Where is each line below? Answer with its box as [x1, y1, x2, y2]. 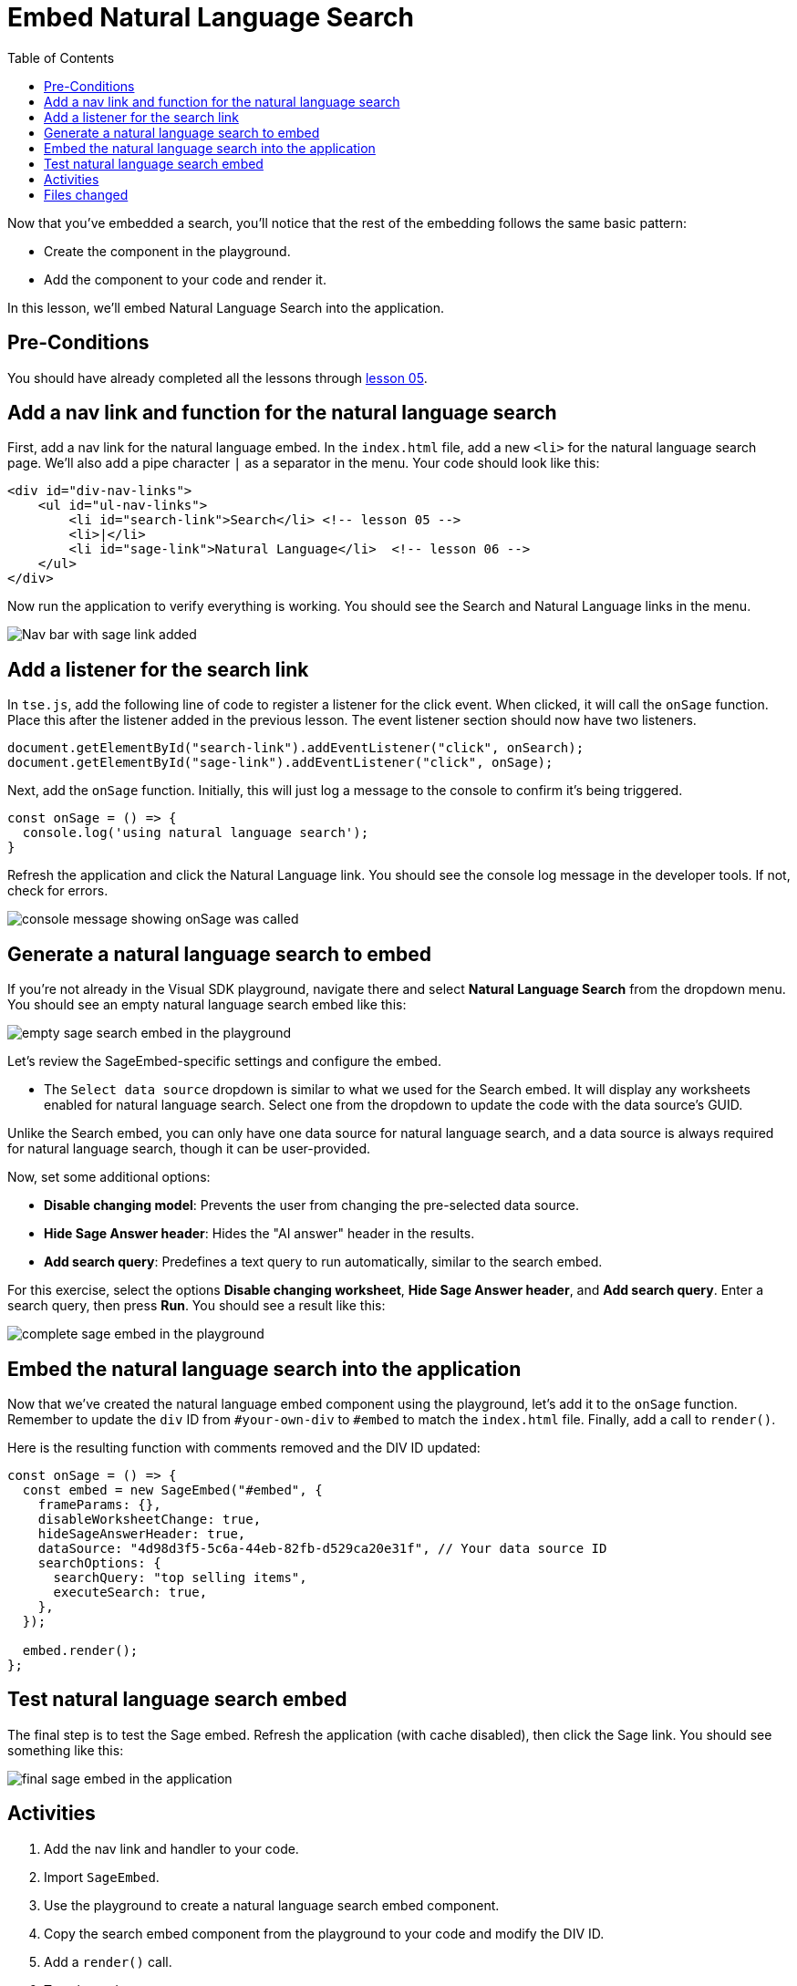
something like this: [7, 1742, 124, 1758]
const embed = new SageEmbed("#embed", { [22, 1482, 323, 1497]
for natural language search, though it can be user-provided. [7, 1141, 371, 1157]
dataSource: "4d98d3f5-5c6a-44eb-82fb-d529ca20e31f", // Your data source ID [37, 1540, 607, 1556]
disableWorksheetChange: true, [37, 1511, 262, 1526]
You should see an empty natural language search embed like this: [7, 997, 407, 1013]
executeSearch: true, [53, 1584, 208, 1599]
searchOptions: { [37, 1555, 161, 1570]
